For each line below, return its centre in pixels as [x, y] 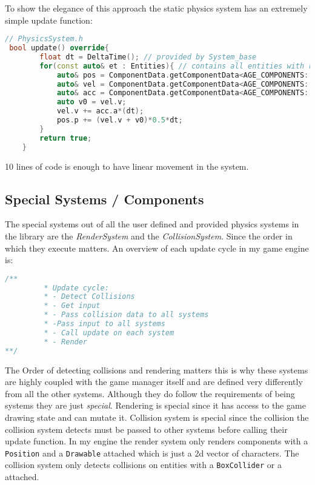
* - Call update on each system [109, 333]
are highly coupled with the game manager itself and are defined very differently [154, 382]
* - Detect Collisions [89, 297]
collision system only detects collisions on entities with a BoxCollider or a [143, 465]
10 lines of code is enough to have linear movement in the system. [127, 166]
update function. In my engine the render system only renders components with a [157, 441]
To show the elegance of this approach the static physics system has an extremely [156, 8]
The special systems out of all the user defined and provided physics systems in [152, 224]
